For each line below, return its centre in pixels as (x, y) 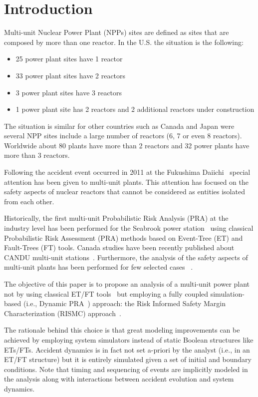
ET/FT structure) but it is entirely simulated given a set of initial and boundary (128, 359)
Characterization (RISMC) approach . (63, 313)
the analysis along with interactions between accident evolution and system (119, 379)
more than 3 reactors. (37, 155)
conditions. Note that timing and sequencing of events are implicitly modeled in (126, 369)
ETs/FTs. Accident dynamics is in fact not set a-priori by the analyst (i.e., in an (127, 349)
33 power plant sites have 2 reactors (71, 75)
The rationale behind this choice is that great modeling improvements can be (122, 330)
